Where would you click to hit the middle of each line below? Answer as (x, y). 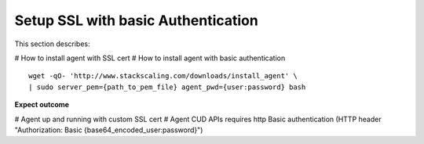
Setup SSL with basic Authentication (136, 20)
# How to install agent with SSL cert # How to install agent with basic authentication (150, 58)
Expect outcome (42, 105)
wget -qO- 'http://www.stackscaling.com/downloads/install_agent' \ (163, 76)
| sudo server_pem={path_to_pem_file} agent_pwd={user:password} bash (167, 87)
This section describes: (52, 44)
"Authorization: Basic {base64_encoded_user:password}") (109, 130)
